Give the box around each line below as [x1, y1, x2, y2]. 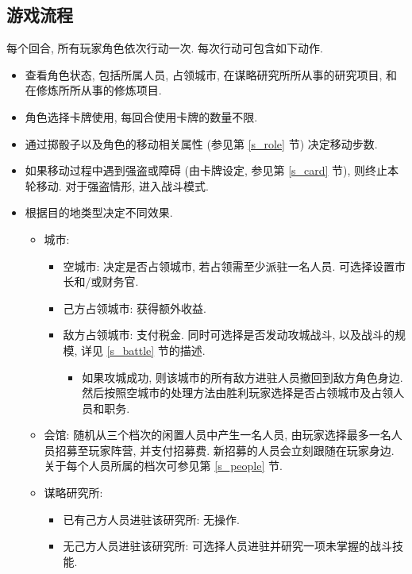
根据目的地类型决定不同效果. [25, 204, 173, 221]
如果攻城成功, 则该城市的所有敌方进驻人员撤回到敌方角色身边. [82, 368, 403, 385]
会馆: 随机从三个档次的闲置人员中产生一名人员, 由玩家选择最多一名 [44, 426, 391, 443]
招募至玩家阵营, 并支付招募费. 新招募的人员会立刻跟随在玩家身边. [55, 441, 395, 458]
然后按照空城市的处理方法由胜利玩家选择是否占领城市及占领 [82, 384, 394, 401]
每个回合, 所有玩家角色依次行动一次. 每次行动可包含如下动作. [6, 40, 323, 56]
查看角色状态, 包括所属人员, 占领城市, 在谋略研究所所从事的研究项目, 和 [25, 66, 398, 83]
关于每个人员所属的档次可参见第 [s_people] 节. [44, 457, 283, 474]
